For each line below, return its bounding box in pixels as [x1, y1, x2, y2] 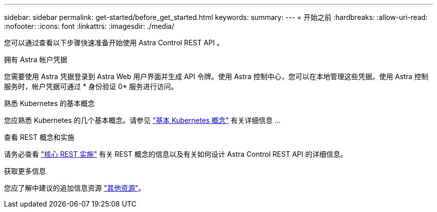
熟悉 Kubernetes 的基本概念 [4, 99, 95, 107]
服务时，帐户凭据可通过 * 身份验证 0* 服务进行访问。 [4, 82, 178, 91]
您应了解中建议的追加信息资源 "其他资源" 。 [4, 184, 145, 192]
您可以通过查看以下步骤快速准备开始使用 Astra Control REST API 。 [4, 38, 224, 47]
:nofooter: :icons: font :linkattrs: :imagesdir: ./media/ [4, 22, 175, 30]
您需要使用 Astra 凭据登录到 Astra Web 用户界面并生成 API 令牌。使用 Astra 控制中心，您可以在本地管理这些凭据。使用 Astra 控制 [4, 72, 429, 81]
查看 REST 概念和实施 [4, 133, 75, 141]
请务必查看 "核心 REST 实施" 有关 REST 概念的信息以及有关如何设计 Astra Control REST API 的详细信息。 [4, 150, 347, 158]
